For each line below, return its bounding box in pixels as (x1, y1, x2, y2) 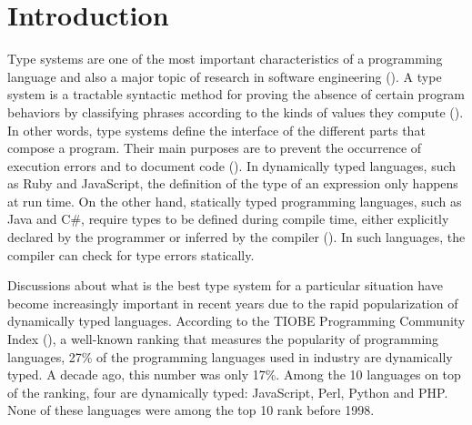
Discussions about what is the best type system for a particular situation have (7, 276, 443, 295)
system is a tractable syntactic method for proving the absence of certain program (7, 85, 466, 104)
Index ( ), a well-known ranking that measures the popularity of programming (7, 329, 439, 349)
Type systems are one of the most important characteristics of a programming (7, 49, 443, 68)
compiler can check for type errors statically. (7, 245, 255, 264)
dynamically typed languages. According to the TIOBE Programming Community (7, 311, 466, 330)
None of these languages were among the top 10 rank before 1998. (7, 400, 375, 420)
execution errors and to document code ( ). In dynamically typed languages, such (7, 156, 457, 175)
